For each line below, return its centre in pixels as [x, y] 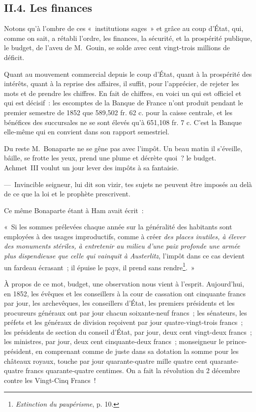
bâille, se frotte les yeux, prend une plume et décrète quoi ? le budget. [110, 158]
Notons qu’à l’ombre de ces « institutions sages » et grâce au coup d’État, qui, [124, 28]
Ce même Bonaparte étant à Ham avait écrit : [74, 210]
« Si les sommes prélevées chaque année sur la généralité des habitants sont [118, 227]
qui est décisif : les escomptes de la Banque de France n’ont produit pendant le [124, 103]
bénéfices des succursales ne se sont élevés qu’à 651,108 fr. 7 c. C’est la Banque [123, 122]
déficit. [14, 57]
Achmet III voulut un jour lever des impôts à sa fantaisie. [92, 167]
